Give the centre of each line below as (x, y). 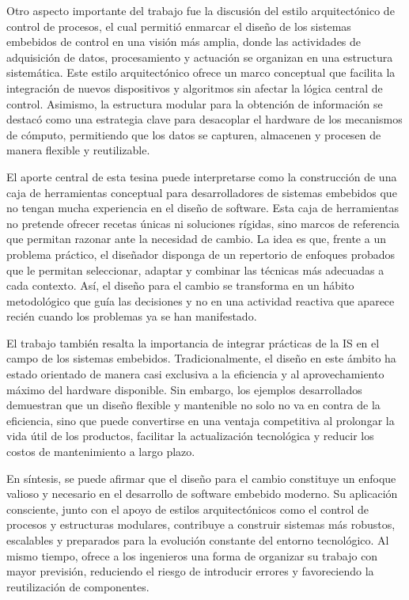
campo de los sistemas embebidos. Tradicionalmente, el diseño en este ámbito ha (201, 358)
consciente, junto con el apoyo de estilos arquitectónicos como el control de (188, 509)
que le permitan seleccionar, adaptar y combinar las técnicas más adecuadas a (195, 270)
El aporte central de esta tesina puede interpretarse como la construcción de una (202, 176)
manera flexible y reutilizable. (78, 150)
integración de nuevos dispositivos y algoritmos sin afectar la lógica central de (195, 87)
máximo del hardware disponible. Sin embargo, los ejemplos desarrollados (184, 389)
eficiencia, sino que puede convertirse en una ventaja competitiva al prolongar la (201, 420)
